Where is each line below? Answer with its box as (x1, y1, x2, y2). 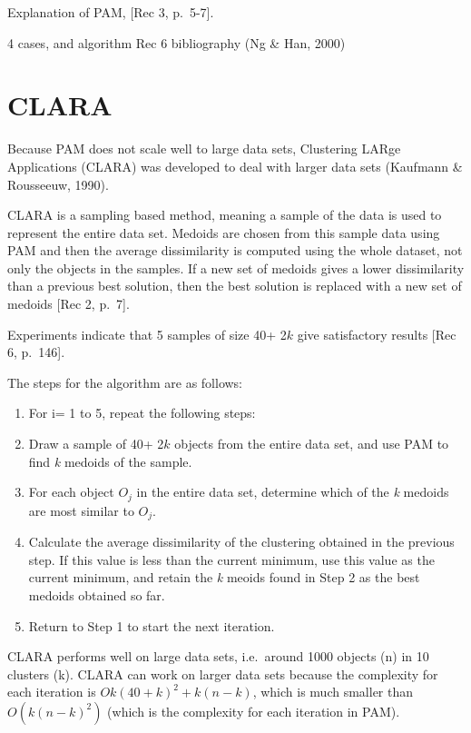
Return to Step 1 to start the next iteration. (28, 616, 275, 635)
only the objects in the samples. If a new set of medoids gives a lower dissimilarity (7, 258, 465, 277)
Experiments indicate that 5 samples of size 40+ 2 (7, 324, 287, 343)
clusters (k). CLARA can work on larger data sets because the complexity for (7, 664, 438, 683)
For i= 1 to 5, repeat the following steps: (28, 403, 256, 422)
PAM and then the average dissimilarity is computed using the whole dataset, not (7, 241, 463, 260)
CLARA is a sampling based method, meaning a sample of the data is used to (7, 205, 442, 224)
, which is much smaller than (252, 682, 414, 701)
